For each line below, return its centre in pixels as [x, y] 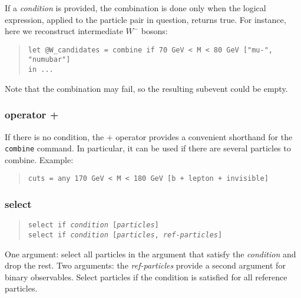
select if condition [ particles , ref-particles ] [125, 235]
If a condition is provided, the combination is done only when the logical [135, 8]
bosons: [154, 31]
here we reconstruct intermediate [64, 31]
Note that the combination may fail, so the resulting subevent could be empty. [146, 88]
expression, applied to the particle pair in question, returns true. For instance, [145, 19]
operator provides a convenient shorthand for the [204, 136]
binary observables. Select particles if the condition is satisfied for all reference [146, 277]
